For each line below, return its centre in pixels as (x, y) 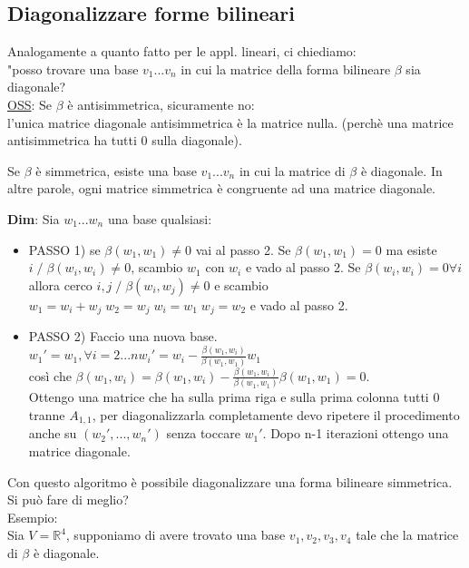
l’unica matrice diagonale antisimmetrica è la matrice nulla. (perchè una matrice (230, 122)
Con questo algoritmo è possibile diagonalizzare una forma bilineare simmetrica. (230, 481)
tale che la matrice (407, 535)
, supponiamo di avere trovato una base (176, 535)
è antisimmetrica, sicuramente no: (161, 104)
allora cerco (60, 284)
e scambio (241, 284)
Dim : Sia (34, 218)
